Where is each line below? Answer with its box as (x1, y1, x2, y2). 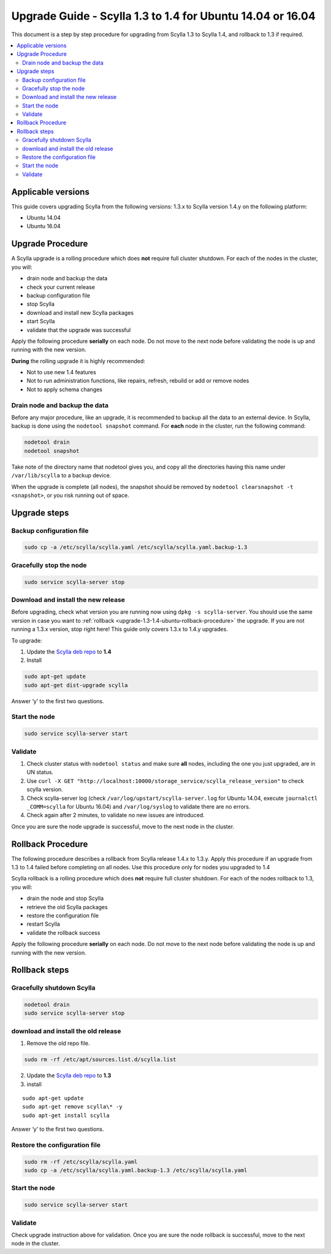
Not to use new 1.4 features (26, 369, 96, 376)
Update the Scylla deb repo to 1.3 (26, 1072, 112, 1079)
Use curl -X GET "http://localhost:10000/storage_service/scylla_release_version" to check (26, 777, 304, 785)
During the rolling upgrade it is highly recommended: (11, 357, 145, 364)
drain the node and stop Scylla (26, 894, 104, 902)
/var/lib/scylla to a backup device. (11, 472, 112, 479)
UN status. (26, 769, 54, 776)
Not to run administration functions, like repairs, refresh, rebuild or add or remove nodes (26, 377, 249, 385)
